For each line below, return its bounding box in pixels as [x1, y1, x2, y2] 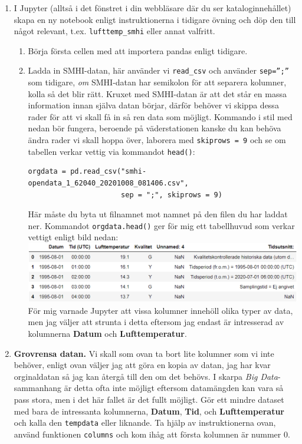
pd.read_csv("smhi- [70, 167, 147, 176]
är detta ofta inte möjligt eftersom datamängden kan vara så [64, 382, 284, 394]
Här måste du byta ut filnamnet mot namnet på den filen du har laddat [28, 208, 288, 220]
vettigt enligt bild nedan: [28, 231, 119, 243]
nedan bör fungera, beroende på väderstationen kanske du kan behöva [28, 122, 281, 134]
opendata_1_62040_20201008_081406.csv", [28, 178, 189, 187]
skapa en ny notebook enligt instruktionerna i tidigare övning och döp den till [14, 13, 296, 25]
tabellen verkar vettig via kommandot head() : [28, 145, 195, 157]
